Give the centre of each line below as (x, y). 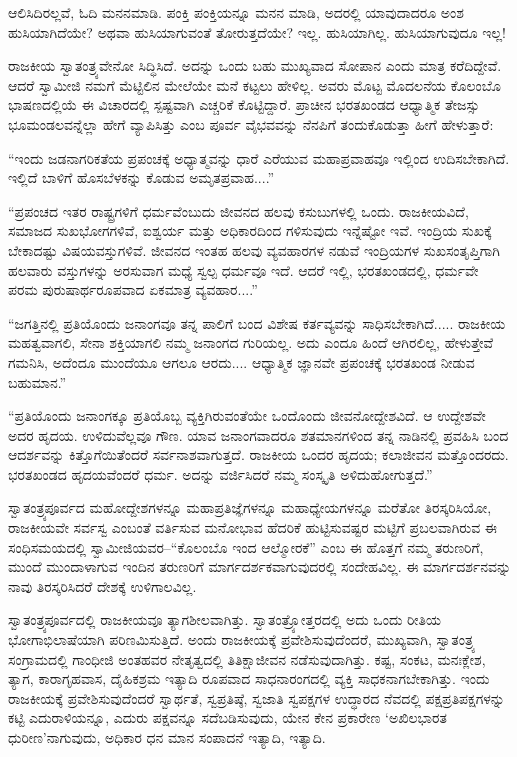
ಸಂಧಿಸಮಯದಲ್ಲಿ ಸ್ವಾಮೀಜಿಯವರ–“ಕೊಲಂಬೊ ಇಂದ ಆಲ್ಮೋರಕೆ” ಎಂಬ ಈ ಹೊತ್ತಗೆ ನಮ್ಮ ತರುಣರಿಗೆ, (246, 546)
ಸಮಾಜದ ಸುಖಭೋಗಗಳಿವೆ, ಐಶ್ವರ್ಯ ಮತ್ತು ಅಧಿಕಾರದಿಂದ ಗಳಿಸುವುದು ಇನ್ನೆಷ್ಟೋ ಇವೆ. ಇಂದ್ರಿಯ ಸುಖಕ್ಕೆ (250, 230)
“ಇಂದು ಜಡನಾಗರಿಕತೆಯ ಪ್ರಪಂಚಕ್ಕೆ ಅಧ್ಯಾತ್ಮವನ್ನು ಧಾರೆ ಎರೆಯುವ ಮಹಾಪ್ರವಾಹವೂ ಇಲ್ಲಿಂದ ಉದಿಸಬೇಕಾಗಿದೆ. (259, 157)
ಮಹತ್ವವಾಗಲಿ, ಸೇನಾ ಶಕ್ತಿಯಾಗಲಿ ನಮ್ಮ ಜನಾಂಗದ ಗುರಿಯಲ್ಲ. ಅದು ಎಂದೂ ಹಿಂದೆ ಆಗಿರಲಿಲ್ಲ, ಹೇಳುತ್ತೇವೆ (251, 342)
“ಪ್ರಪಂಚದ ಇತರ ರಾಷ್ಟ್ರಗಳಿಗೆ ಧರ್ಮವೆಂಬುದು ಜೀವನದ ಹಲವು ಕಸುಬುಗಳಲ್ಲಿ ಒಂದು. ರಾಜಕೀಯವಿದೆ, (238, 210)
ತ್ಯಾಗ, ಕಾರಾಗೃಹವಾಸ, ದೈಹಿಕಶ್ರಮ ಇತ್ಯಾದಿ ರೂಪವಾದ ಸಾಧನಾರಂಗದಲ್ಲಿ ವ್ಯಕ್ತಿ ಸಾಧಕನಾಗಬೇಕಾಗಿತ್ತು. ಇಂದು (249, 678)
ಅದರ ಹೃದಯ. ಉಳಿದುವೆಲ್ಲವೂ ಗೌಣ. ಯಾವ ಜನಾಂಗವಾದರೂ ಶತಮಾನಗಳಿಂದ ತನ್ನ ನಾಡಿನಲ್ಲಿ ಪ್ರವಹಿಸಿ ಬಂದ (258, 434)
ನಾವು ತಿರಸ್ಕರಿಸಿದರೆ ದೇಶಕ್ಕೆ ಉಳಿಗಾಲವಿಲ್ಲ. (102, 585)
